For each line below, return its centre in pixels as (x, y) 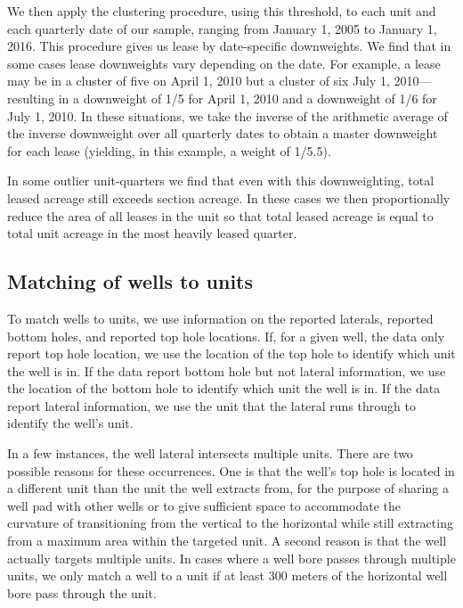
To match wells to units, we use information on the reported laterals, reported (220, 318)
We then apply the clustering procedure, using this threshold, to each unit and (222, 11)
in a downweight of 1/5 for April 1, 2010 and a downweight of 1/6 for (248, 98)
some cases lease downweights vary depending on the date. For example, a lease (224, 63)
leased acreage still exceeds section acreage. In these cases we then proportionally (229, 197)
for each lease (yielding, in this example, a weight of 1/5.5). (169, 150)
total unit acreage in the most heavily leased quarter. (152, 233)
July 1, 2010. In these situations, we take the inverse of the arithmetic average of (227, 115)
